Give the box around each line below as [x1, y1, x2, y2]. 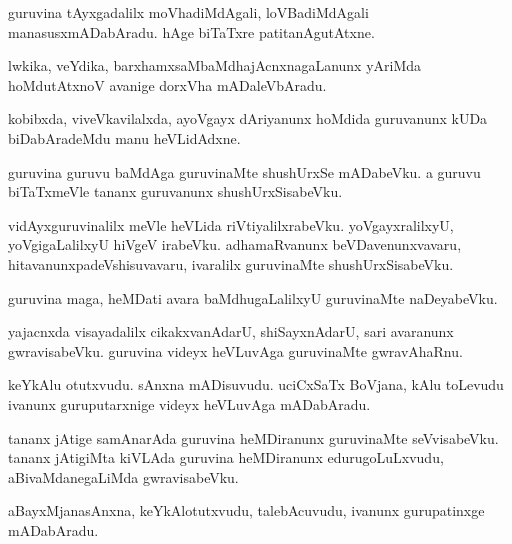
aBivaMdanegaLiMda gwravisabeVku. [8, 466, 239, 487]
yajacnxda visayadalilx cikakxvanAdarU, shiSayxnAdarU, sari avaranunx [8, 321, 454, 342]
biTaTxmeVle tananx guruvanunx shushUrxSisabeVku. [8, 181, 343, 202]
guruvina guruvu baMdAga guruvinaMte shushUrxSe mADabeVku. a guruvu [8, 161, 481, 182]
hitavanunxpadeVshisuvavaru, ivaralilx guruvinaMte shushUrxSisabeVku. [8, 253, 454, 274]
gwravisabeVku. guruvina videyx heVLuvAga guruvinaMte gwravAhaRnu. [8, 340, 463, 361]
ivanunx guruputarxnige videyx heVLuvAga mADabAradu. [8, 393, 371, 414]
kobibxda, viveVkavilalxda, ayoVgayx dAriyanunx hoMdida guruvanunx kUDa [8, 108, 488, 129]
